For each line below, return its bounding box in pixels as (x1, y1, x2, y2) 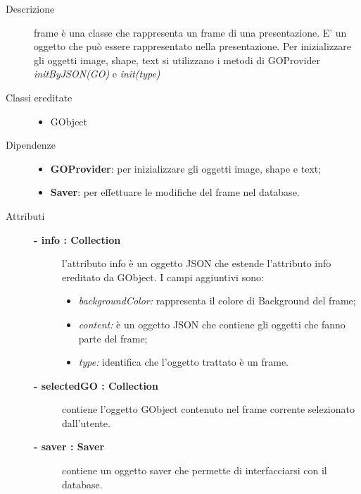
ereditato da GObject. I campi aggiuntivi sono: (62, 269, 264, 284)
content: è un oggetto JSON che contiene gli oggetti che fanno (78, 316, 346, 331)
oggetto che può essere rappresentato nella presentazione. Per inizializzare (34, 39, 352, 54)
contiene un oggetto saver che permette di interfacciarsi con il (62, 463, 327, 478)
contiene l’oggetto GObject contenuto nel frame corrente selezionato (62, 402, 355, 416)
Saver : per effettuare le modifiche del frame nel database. (50, 185, 300, 199)
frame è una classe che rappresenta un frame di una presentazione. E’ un (34, 25, 347, 39)
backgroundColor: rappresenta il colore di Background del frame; (78, 293, 356, 308)
